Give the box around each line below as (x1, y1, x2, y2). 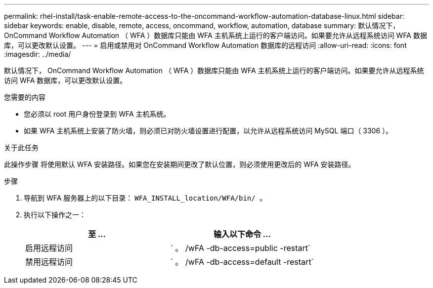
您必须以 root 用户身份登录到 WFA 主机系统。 (24, 110, 171, 118)
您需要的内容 (4, 93, 45, 101)
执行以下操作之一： (24, 210, 86, 219)
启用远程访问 (25, 243, 73, 253)
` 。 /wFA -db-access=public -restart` (170, 243, 311, 253)
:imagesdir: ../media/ (4, 50, 71, 58)
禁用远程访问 (25, 257, 73, 267)
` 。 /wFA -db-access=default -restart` (170, 257, 314, 267)
